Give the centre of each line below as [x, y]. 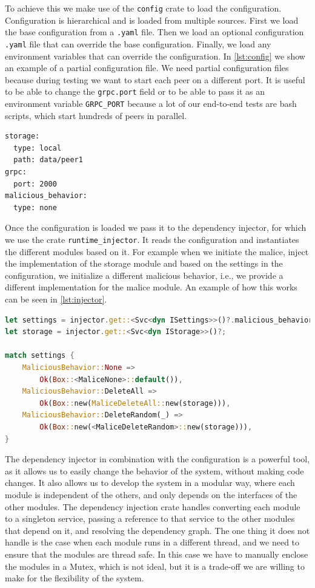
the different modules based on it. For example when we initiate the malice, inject [157, 251]
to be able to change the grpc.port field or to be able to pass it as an [135, 91]
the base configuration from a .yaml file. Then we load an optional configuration [154, 32]
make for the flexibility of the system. [75, 578]
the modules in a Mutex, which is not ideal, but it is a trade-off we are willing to [155, 566]
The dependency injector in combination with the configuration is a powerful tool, [157, 459]
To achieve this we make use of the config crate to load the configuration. [143, 8]
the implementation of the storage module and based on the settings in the [144, 263]
